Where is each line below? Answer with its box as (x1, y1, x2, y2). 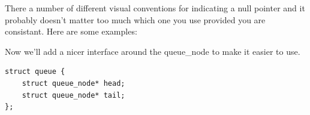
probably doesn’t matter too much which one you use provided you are (5, 13, 266, 26)
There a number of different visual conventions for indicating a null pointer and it (5, 2, 305, 14)
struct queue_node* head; (22, 79, 125, 88)
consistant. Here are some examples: (5, 25, 137, 38)
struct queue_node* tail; (22, 91, 125, 100)
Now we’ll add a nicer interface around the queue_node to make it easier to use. (5, 45, 300, 57)
